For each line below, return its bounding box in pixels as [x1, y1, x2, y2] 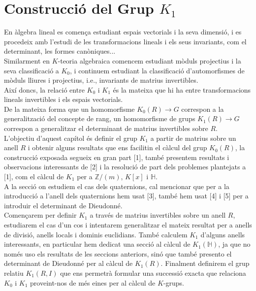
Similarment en [4, 55, 50, 65]
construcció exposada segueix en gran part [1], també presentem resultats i [4, 152, 229, 162]
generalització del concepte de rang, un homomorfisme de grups [4, 113, 195, 124]
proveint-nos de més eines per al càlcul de [30, 277, 156, 288]
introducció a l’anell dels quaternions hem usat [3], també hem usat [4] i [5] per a [4, 191, 249, 201]
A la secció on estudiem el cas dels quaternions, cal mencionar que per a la [4, 181, 229, 191]
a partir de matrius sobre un [150, 132, 236, 143]
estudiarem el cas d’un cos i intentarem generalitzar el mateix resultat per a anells [4, 220, 252, 229]
